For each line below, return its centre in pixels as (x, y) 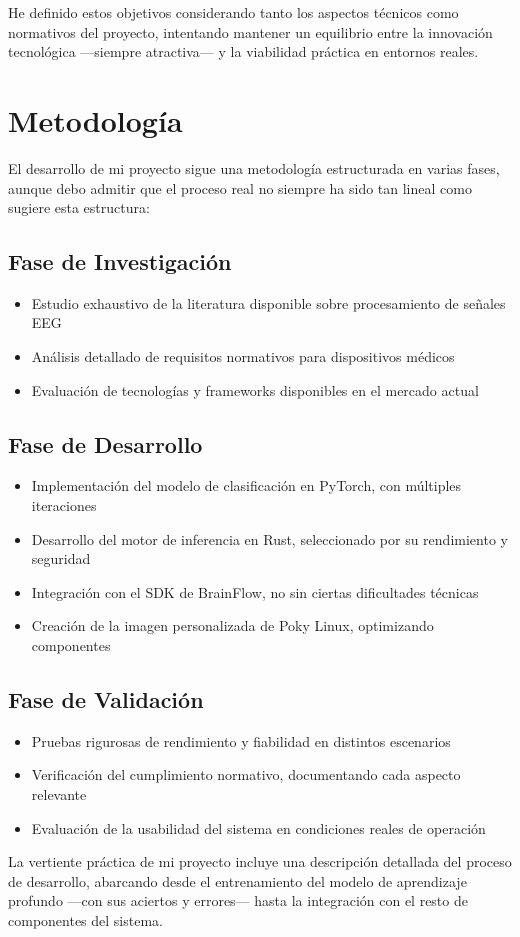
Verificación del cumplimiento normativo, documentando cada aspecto (246, 774)
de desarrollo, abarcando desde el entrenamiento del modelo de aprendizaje (237, 880)
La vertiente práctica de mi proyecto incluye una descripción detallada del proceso (260, 861)
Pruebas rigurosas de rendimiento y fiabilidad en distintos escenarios (241, 740)
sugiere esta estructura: (79, 207)
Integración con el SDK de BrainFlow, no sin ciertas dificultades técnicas (255, 591)
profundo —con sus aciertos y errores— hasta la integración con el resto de (238, 900)
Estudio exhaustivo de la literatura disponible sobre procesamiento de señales (268, 302)
